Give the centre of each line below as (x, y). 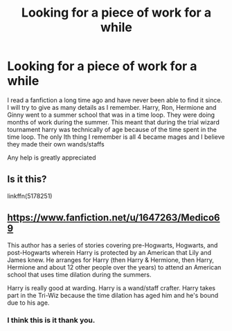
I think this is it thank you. (51, 321)
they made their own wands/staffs (56, 144)
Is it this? (27, 179)
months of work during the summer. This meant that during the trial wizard (113, 122)
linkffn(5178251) (30, 196)
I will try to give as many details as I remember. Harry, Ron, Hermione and (112, 107)
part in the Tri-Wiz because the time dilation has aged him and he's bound (113, 295)
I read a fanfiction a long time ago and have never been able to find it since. (115, 100)
